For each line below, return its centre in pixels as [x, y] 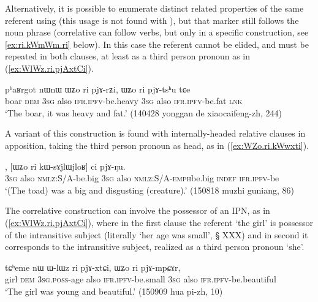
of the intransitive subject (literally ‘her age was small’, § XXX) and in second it [157, 234]
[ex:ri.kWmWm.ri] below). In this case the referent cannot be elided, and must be [157, 44]
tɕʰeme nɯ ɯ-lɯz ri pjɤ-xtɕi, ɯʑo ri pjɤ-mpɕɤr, [93, 267]
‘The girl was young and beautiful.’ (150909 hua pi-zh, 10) [114, 291]
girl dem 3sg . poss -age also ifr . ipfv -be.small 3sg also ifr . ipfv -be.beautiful [141, 279]
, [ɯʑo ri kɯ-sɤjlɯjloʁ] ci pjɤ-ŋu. [65, 166]
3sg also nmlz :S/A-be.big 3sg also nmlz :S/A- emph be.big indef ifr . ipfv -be [142, 178]
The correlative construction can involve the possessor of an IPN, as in [138, 210]
